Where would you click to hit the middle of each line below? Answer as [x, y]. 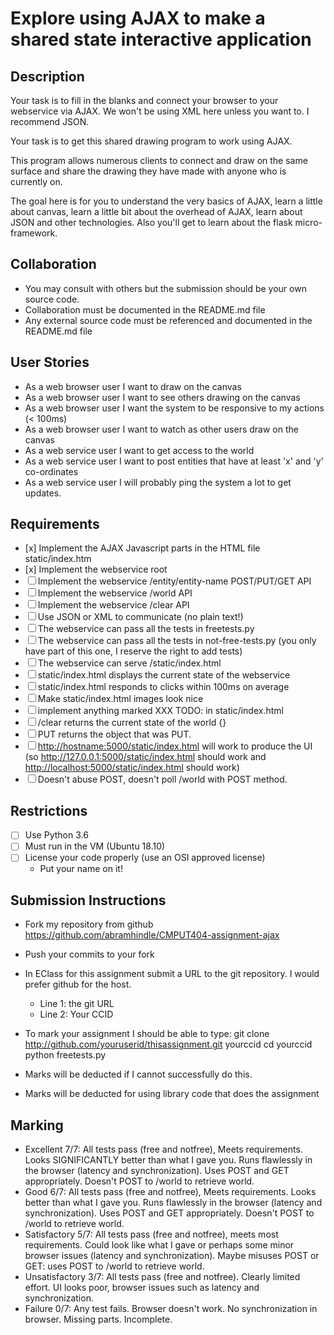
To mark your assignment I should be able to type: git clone [147, 1034]
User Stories [50, 362]
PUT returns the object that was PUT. [114, 734]
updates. [43, 493]
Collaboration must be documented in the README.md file [145, 309]
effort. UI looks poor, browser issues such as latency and [142, 1288]
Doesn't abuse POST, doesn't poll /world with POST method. [162, 779]
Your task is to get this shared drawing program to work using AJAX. [151, 141]
